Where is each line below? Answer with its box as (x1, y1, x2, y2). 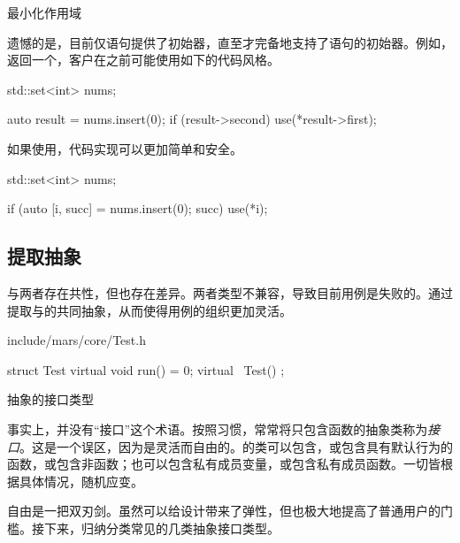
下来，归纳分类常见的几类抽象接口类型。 (43, 518, 280, 537)
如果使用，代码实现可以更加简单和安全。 (7, 139, 242, 157)
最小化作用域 (7, 4, 81, 21)
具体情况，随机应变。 (19, 471, 143, 490)
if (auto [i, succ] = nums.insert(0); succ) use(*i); (7, 199, 268, 218)
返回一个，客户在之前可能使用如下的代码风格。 (7, 50, 280, 69)
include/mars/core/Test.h (7, 331, 146, 349)
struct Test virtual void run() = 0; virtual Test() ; (7, 360, 285, 379)
